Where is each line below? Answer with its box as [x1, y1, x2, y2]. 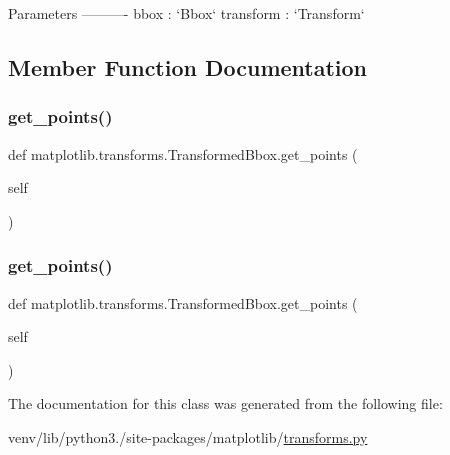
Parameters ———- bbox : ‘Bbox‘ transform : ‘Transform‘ [8, 3, 365, 23]
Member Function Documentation [8, 51, 368, 82]
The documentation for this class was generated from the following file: [8, 393, 443, 414]
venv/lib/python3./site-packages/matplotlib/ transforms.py [8, 426, 368, 447]
